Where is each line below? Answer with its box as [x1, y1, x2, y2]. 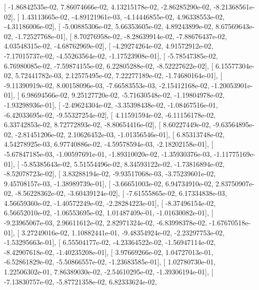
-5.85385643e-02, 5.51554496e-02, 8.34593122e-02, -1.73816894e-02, [21, 158, 224, 169]
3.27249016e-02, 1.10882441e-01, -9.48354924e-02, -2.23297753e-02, [21, 227, 224, 237]
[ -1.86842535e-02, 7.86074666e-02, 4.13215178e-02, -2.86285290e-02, [4, 2, 211, 12]
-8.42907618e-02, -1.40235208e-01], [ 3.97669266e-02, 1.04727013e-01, [4, 246, 213, 257]
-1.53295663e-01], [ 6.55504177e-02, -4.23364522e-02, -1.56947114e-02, [4, 237, 216, 247]
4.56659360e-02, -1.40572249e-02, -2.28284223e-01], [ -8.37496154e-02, [4, 197, 216, 208]
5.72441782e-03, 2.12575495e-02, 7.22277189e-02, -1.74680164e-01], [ [15, 70, 222, 81]
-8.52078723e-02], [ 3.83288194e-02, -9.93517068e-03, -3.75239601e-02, [4, 168, 216, 179]
